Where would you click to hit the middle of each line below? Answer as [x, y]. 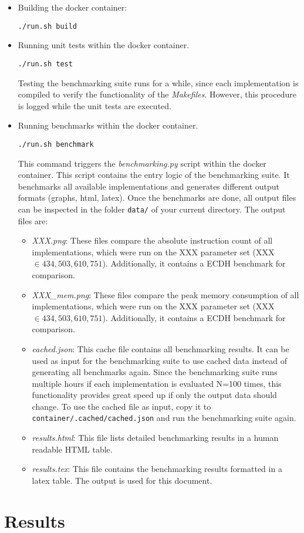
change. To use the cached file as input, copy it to [121, 406]
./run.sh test [45, 64]
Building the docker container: [72, 7]
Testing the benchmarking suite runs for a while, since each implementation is [158, 82]
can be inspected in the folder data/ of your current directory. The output [152, 209]
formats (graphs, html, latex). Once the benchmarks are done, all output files [157, 198]
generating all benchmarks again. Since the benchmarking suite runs [155, 372]
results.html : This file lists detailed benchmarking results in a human [155, 438]
